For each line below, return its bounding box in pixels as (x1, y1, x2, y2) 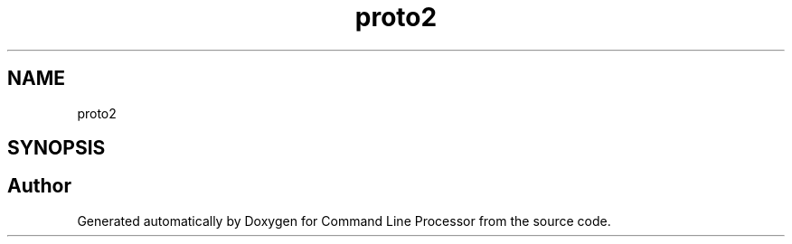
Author (7, 174, 71, 198)
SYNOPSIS (7, 136, 106, 160)
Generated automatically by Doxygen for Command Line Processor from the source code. (77, 212, 611, 229)
